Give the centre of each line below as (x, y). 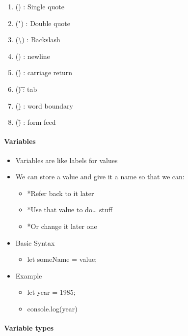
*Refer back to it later (61, 193)
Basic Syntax (35, 242)
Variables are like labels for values (67, 160)
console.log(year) (52, 308)
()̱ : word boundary (44, 105)
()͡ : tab (26, 89)
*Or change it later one (62, 226)
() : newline (33, 56)
